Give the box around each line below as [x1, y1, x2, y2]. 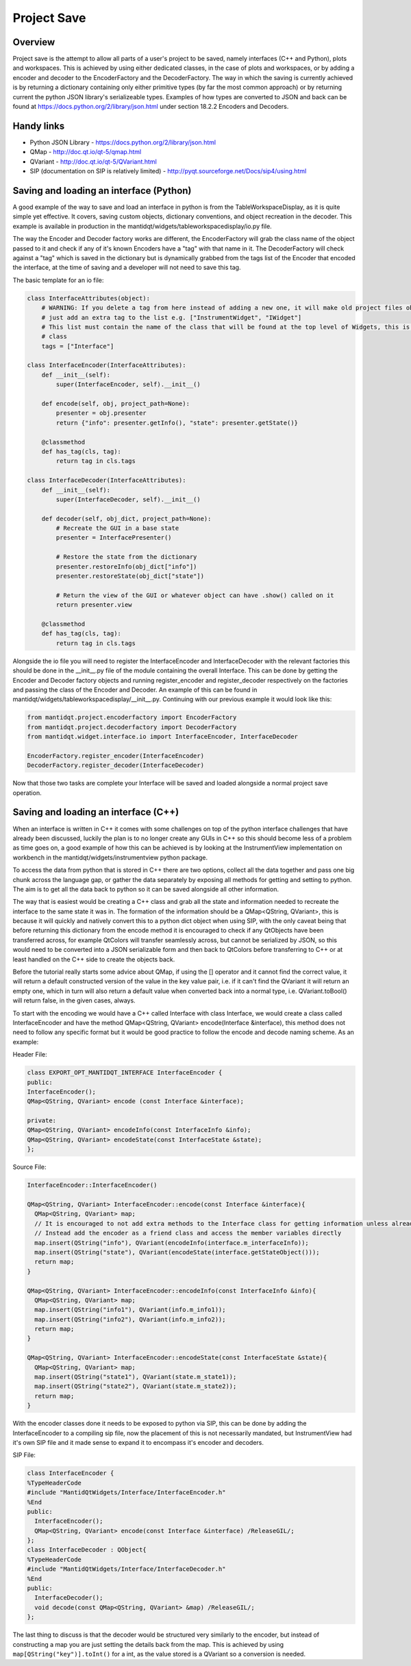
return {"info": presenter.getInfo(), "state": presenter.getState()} [55, 418, 298, 427]
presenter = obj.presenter [55, 409, 147, 417]
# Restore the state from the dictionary [55, 553, 197, 561]
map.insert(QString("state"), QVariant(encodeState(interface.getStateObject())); [34, 1248, 320, 1256]
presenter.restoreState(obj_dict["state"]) [55, 572, 205, 580]
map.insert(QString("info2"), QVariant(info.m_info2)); [34, 1315, 226, 1323]
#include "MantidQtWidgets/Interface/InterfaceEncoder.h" [27, 1489, 226, 1496]
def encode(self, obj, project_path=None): [41, 400, 190, 407]
